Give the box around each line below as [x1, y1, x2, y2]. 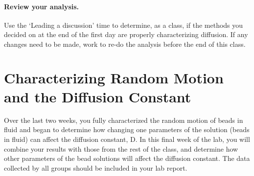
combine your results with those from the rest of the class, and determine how [4, 143, 238, 154]
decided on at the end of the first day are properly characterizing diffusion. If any [4, 29, 248, 39]
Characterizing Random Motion [4, 67, 224, 87]
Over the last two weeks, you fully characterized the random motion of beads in [4, 115, 243, 125]
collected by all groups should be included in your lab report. [4, 162, 187, 173]
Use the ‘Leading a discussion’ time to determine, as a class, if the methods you [4, 20, 243, 30]
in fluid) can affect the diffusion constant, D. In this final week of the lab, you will [4, 134, 250, 144]
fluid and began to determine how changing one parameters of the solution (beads [4, 124, 250, 135]
